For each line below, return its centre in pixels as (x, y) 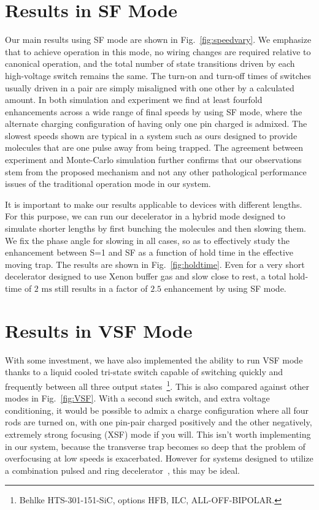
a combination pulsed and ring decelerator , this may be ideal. (122, 470)
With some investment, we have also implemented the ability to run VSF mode (154, 360)
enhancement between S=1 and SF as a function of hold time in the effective (149, 252)
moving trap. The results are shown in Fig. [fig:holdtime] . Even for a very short (155, 264)
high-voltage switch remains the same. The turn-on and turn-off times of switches (158, 75)
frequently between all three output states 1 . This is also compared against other (157, 385)
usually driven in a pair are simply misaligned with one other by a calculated (150, 87)
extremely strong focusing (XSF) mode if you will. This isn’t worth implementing (158, 434)
